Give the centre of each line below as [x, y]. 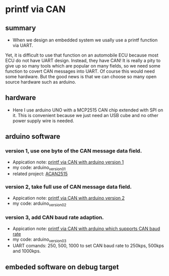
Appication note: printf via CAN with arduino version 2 [69, 198]
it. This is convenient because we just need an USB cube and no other [86, 115]
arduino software [33, 136]
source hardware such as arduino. [41, 82]
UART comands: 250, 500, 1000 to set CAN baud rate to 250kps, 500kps [88, 246]
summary [21, 28]
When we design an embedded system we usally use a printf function [85, 40]
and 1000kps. [27, 251]
